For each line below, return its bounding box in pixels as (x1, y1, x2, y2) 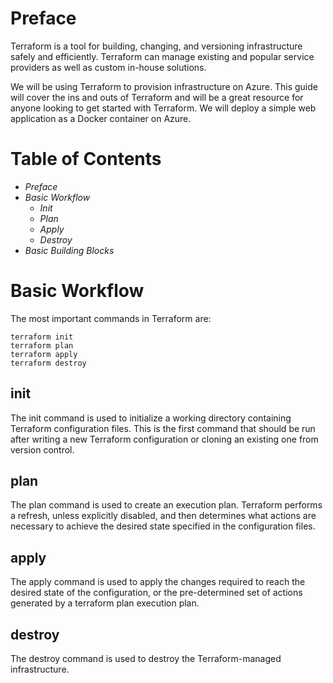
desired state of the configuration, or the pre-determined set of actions (10, 587, 303, 599)
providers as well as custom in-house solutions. (10, 61, 207, 73)
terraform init (10, 332, 74, 342)
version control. (10, 443, 75, 456)
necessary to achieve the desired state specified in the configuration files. (10, 520, 316, 532)
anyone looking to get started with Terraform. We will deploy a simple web (10, 102, 317, 114)
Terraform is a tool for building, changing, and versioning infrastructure (10, 40, 303, 52)
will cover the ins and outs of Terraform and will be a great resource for (10, 91, 304, 103)
